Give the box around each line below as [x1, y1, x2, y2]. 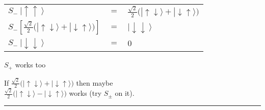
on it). [115, 88, 135, 98]
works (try [69, 88, 102, 98]
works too [15, 59, 46, 70]
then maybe [76, 77, 113, 88]
